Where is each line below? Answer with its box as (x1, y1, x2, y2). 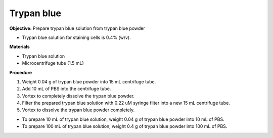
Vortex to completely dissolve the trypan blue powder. (22, 93, 135, 99)
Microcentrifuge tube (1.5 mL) (22, 60, 84, 66)
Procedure (9, 69, 32, 75)
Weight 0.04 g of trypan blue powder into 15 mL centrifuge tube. (22, 78, 156, 84)
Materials (9, 43, 30, 50)
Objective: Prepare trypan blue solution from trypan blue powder (9, 25, 145, 31)
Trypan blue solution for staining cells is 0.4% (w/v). (22, 34, 131, 40)
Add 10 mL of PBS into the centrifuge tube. (22, 86, 111, 92)
